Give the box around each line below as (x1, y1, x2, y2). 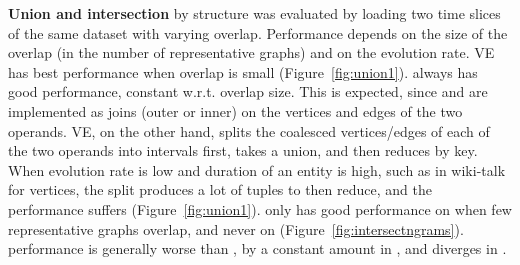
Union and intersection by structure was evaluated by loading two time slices (8, 3, 501, 23)
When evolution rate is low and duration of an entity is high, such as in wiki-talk (8, 159, 506, 180)
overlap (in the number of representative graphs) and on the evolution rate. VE (8, 42, 495, 63)
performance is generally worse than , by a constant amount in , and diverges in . (8, 238, 507, 259)
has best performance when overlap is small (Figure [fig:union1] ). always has (8, 61, 478, 82)
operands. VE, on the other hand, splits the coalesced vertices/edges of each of (8, 120, 490, 141)
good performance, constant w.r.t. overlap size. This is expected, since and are (8, 81, 488, 102)
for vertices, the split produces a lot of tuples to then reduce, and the (8, 179, 432, 200)
